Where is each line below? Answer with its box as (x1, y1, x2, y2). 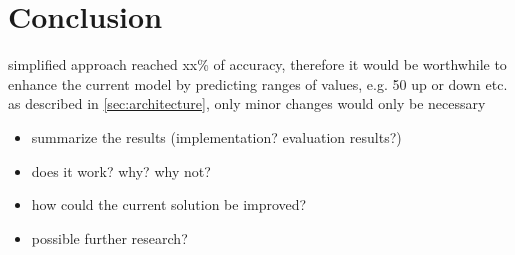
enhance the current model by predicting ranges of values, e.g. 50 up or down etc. (8, 73, 508, 94)
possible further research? (31, 227, 188, 248)
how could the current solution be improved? (31, 194, 307, 215)
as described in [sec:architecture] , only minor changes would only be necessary (8, 93, 486, 114)
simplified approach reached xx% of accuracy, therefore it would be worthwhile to (8, 54, 507, 75)
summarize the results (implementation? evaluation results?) (31, 126, 402, 147)
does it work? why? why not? (31, 160, 211, 181)
